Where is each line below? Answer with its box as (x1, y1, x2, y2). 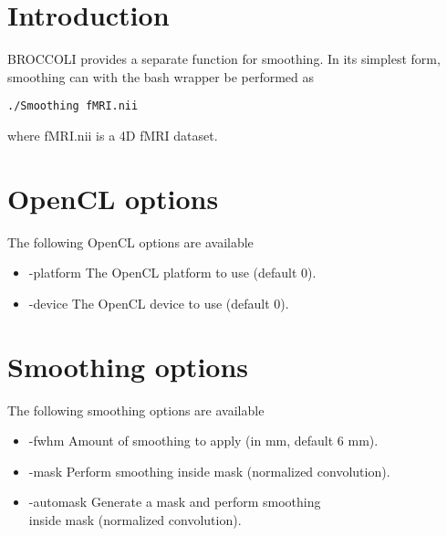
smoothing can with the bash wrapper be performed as (7, 67, 315, 86)
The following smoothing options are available (7, 400, 265, 419)
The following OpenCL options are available (7, 232, 254, 251)
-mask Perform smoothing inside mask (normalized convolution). (28, 461, 390, 480)
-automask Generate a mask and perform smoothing (28, 492, 321, 511)
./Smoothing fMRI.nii (7, 100, 139, 113)
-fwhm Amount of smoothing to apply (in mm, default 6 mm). (28, 431, 379, 450)
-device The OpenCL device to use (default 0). (28, 293, 289, 312)
